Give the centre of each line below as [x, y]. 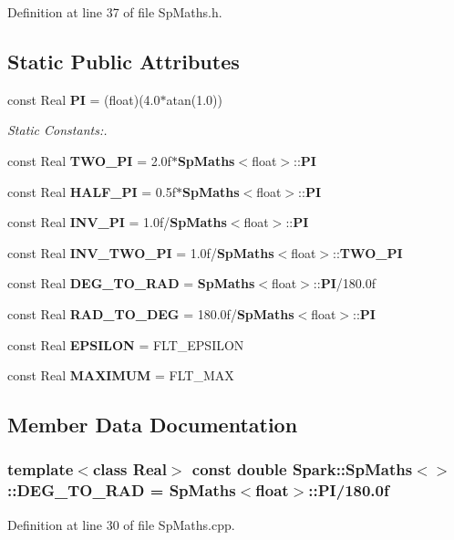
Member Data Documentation [153, 425]
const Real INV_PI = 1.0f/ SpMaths [117, 222]
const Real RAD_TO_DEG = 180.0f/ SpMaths [151, 313]
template [41, 469]
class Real [129, 469]
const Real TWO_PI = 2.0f [89, 160]
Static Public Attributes [124, 61]
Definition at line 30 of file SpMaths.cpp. [121, 524]
